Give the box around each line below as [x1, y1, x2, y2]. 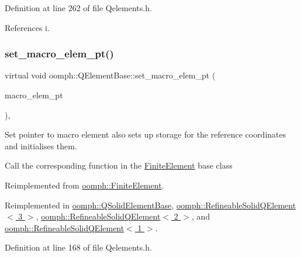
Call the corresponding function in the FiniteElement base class [5, 159, 233, 172]
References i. [5, 21, 50, 33]
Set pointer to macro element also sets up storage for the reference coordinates [5, 128, 286, 141]
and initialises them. [5, 139, 77, 152]
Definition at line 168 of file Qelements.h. [5, 241, 152, 253]
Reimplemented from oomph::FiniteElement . [5, 179, 164, 191]
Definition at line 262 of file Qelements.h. [5, 2, 152, 13]
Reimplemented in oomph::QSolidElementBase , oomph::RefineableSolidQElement [5, 198, 296, 211]
